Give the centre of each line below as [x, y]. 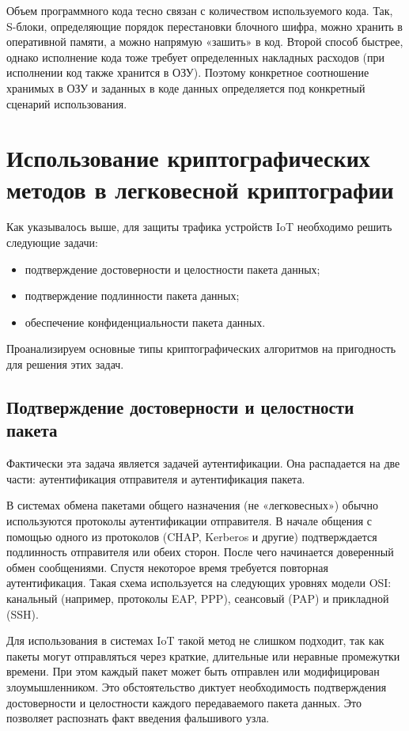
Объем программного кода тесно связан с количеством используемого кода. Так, [200, 10]
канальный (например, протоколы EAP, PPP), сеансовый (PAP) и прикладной [198, 598]
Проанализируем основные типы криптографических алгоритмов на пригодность [201, 348]
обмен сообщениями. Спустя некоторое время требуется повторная [167, 567]
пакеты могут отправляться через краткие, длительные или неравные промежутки [203, 655]
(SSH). [23, 614]
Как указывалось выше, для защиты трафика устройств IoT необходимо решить [199, 227]
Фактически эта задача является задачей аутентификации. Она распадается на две [203, 463]
